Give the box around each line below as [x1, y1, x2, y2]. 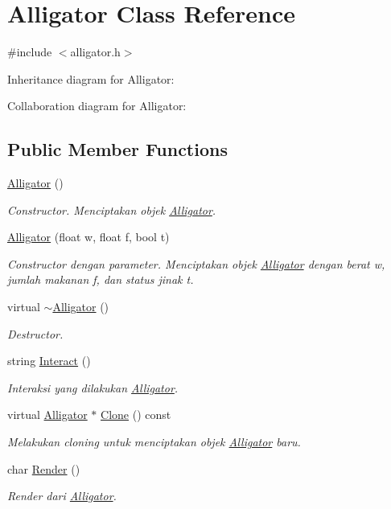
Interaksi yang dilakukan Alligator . [7, 379, 179, 396]
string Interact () [7, 352, 91, 369]
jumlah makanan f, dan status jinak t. [7, 271, 194, 288]
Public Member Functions [7, 137, 228, 162]
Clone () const [101, 406, 171, 423]
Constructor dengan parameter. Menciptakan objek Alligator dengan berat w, [7, 255, 385, 272]
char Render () [7, 460, 80, 477]
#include [7, 43, 52, 60]
